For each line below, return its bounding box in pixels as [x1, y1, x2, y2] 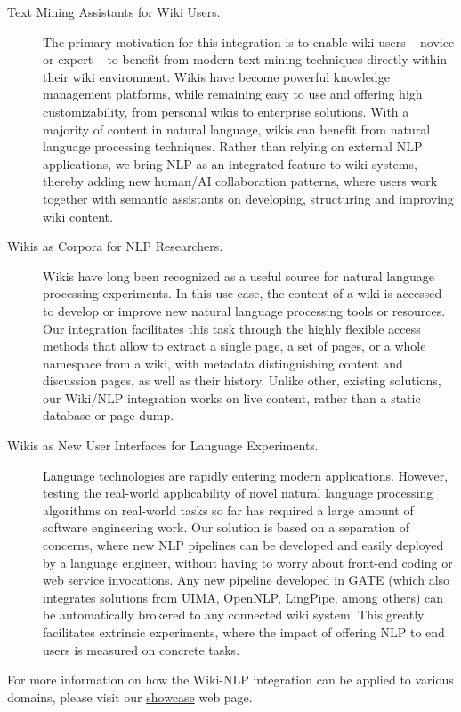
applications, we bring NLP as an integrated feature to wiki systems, [43, 154, 417, 173]
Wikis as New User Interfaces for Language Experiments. [7, 436, 319, 455]
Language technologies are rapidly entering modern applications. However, [43, 465, 449, 484]
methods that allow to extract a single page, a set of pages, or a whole [43, 336, 426, 355]
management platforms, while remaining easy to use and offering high [43, 85, 423, 103]
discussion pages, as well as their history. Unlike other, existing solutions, [43, 371, 441, 390]
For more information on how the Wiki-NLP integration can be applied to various [7, 670, 454, 689]
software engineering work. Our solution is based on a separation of [43, 518, 410, 537]
